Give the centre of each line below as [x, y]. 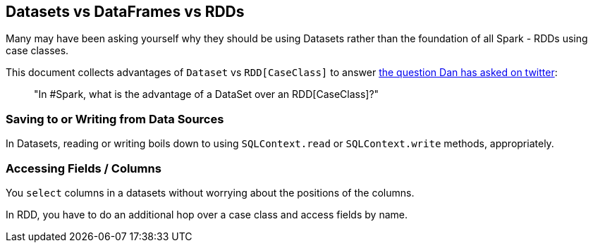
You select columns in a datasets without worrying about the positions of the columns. [210, 192]
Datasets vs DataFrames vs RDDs [125, 12]
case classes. [37, 51]
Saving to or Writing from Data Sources [115, 119]
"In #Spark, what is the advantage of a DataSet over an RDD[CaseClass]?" [207, 94]
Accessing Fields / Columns [84, 168]
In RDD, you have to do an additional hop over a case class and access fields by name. [207, 214]
